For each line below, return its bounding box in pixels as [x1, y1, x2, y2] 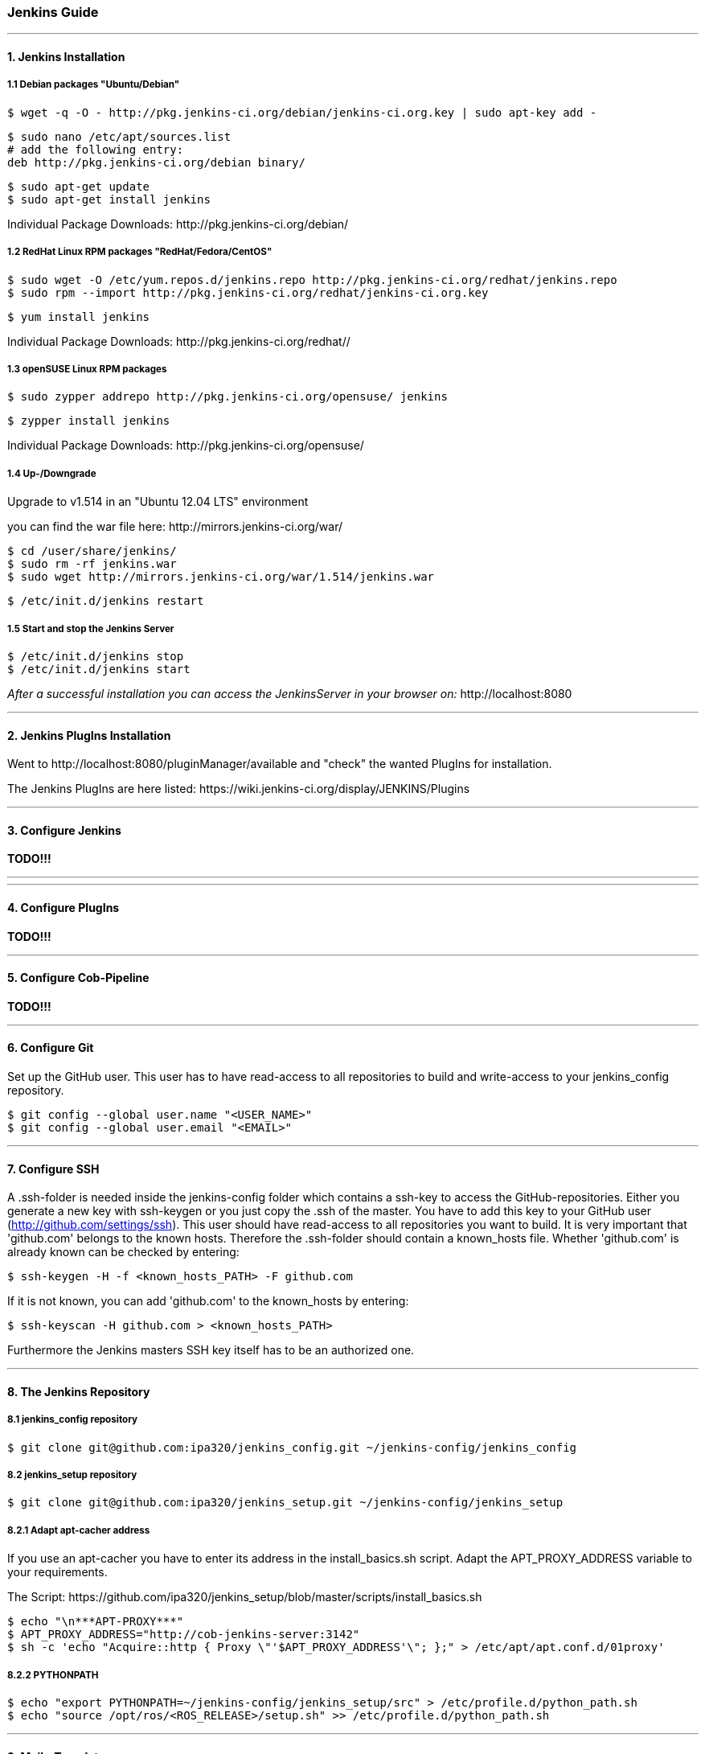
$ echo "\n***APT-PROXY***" [7, 1615, 184, 1629]
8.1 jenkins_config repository [7, 1414, 138, 1426]
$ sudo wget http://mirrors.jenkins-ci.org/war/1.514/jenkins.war [7, 570, 435, 584]
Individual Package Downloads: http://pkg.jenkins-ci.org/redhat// [7, 334, 350, 348]
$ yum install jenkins [7, 310, 150, 323]
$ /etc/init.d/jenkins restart [7, 594, 204, 608]
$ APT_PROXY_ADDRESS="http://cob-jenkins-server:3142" [7, 1628, 360, 1641]
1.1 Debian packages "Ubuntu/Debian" [7, 79, 180, 91]
